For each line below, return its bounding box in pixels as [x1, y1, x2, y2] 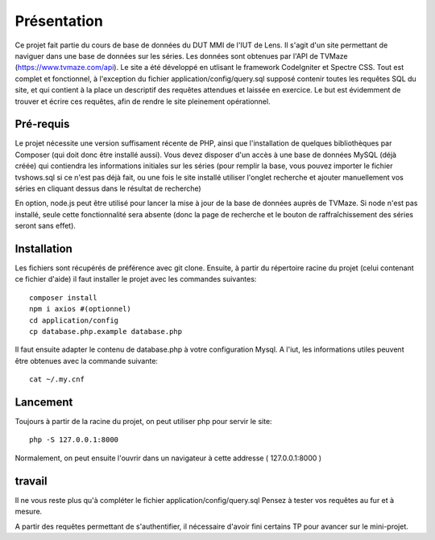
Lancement [14, 395, 73, 409]
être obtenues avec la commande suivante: [14, 356, 159, 365]
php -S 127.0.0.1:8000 [29, 435, 119, 444]
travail [14, 474, 48, 488]
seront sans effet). [14, 221, 77, 231]
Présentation [14, 12, 104, 30]
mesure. [14, 507, 43, 517]
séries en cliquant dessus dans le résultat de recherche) [14, 183, 201, 193]
